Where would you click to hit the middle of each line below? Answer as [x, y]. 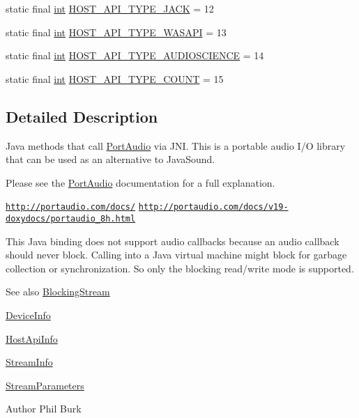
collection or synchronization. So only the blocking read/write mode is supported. [180, 268]
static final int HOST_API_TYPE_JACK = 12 [110, 8]
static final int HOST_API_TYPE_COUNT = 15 [115, 78]
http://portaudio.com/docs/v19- [213, 207]
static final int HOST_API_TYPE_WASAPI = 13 [116, 32]
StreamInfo [29, 362]
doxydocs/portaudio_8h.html [71, 219]
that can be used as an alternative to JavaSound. [110, 159]
